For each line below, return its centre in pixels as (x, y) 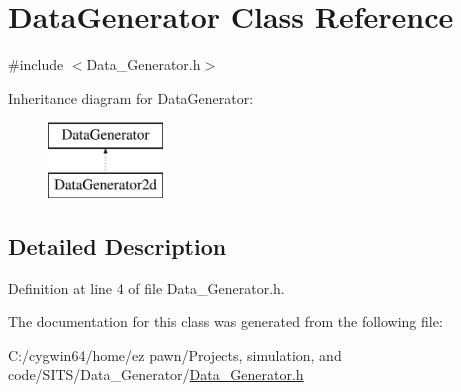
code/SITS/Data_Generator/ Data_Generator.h (156, 374)
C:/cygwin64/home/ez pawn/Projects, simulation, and (175, 354)
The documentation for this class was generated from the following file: (225, 321)
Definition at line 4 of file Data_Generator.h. (146, 287)
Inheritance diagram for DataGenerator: (131, 97)
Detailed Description (117, 245)
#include (36, 64)
